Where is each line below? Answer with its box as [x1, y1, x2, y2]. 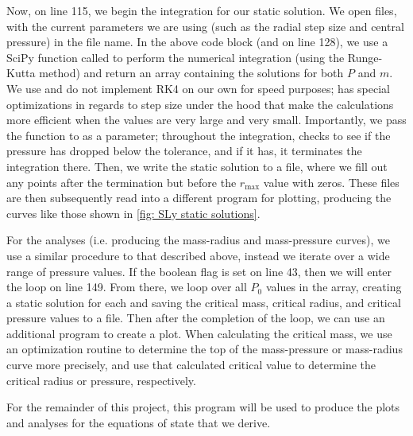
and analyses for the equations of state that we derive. [6, 414, 271, 430]
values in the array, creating [265, 278, 402, 295]
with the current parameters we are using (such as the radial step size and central [6, 18, 404, 34]
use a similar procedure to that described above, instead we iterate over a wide [6, 247, 390, 263]
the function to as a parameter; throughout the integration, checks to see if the [6, 127, 391, 143]
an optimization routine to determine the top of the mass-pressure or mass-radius [6, 341, 403, 357]
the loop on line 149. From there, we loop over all [6, 278, 247, 295]
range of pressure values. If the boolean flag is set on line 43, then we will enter [6, 263, 392, 279]
